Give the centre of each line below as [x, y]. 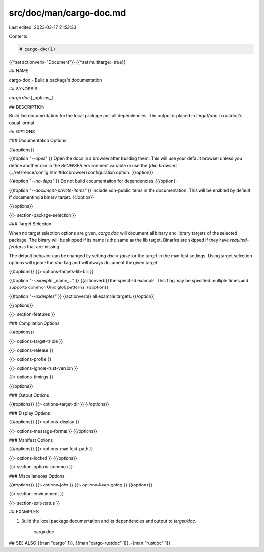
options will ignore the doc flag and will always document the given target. [84, 263]
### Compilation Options [34, 323]
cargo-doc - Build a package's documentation [55, 80]
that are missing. [44, 246]
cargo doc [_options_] [31, 98]
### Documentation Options [38, 141]
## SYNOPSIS [23, 89]
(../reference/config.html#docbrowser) [48, 172]
